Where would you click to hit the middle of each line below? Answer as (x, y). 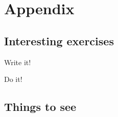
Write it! (18, 62)
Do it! (13, 79)
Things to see (40, 107)
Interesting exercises (59, 40)
